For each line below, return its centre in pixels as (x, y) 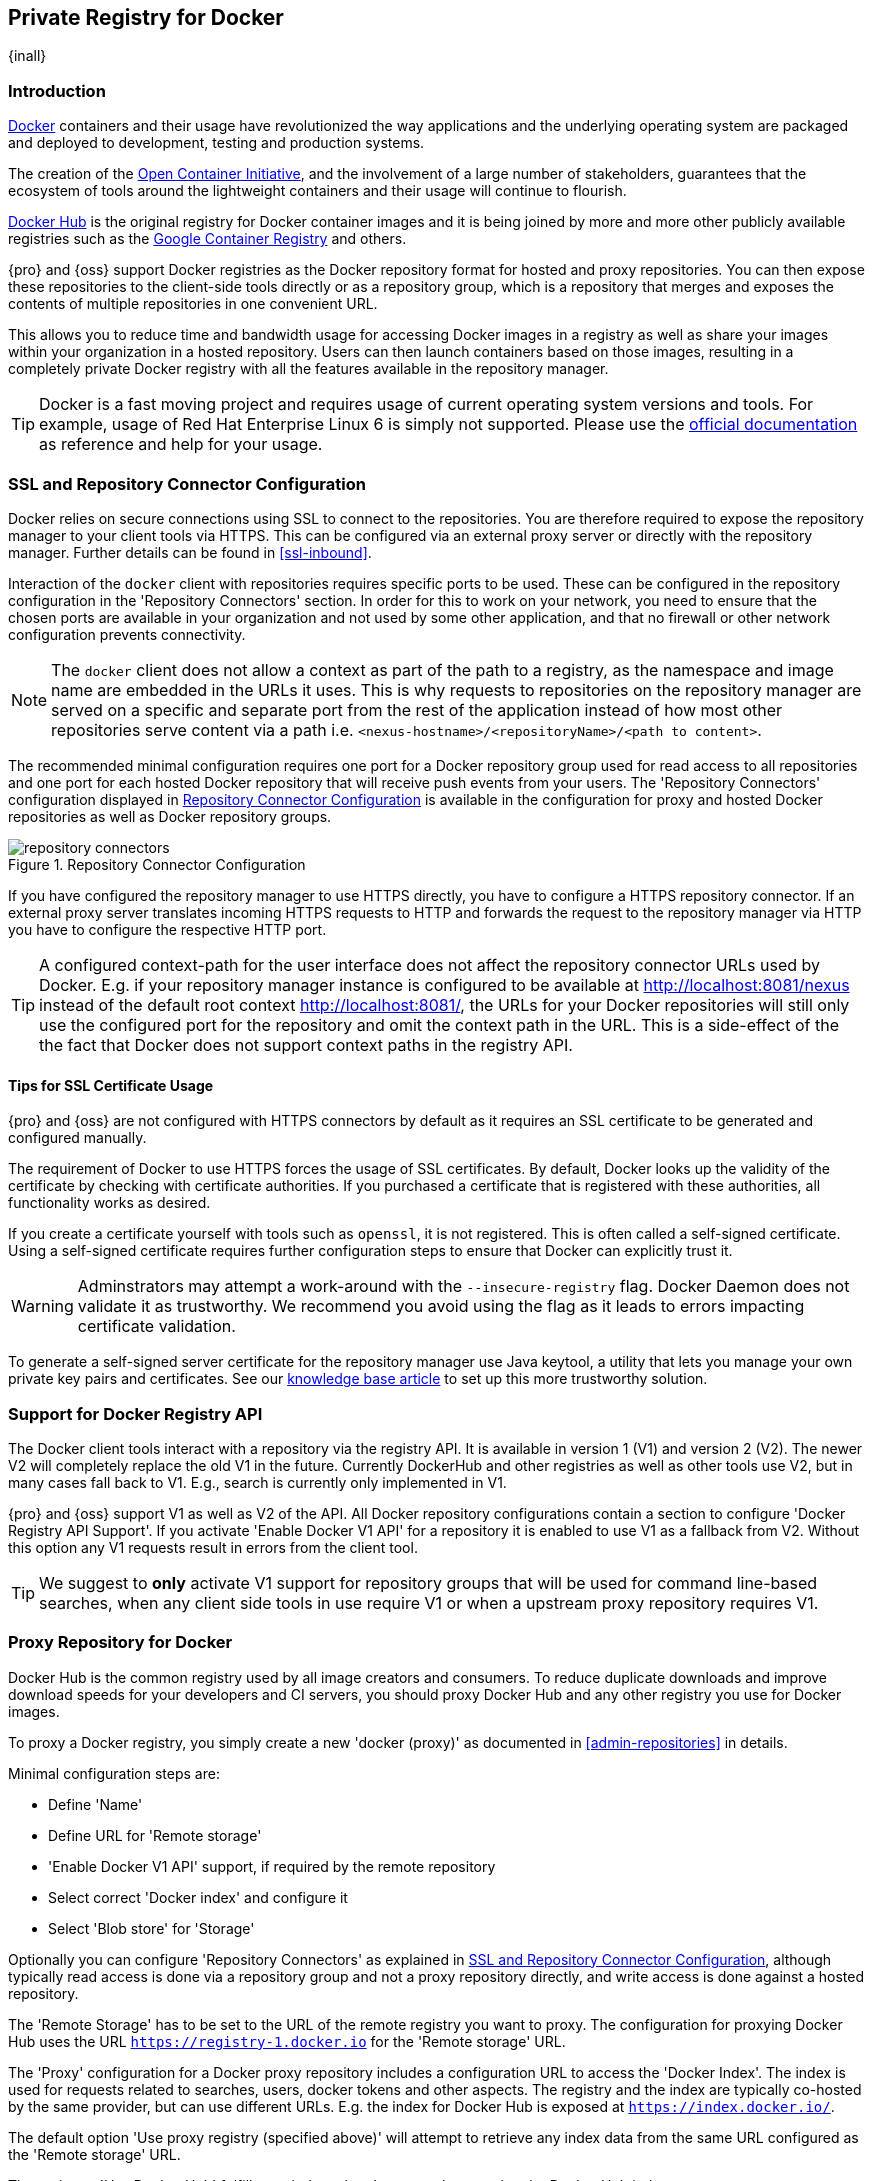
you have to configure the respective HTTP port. (167, 929)
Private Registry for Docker (146, 17)
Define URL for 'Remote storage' (155, 1835)
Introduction (57, 90)
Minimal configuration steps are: (114, 1773)
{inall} (27, 56)
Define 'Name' (95, 1804)
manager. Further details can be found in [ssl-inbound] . (190, 552)
